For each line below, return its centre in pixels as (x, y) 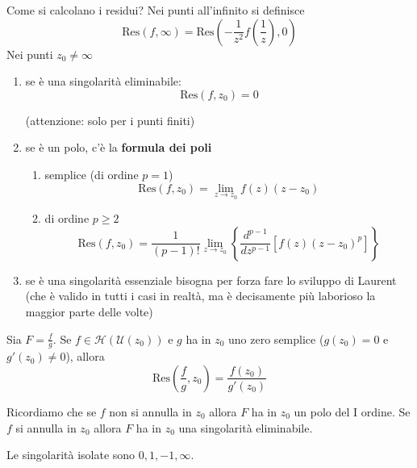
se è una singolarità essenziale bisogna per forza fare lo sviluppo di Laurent (211, 280)
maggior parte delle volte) (89, 311)
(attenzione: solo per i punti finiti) (110, 120)
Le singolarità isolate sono (71, 455)
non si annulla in (150, 411)
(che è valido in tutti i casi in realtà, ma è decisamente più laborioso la (200, 296)
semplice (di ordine (92, 174)
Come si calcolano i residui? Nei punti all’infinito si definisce (156, 10)
